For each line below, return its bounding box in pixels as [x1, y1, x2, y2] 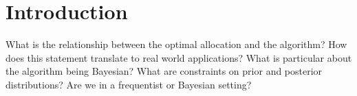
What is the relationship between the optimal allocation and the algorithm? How [6, 37, 347, 51]
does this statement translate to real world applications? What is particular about [6, 50, 352, 64]
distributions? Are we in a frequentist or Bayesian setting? [6, 77, 252, 91]
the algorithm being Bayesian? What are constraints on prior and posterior [6, 64, 323, 78]
